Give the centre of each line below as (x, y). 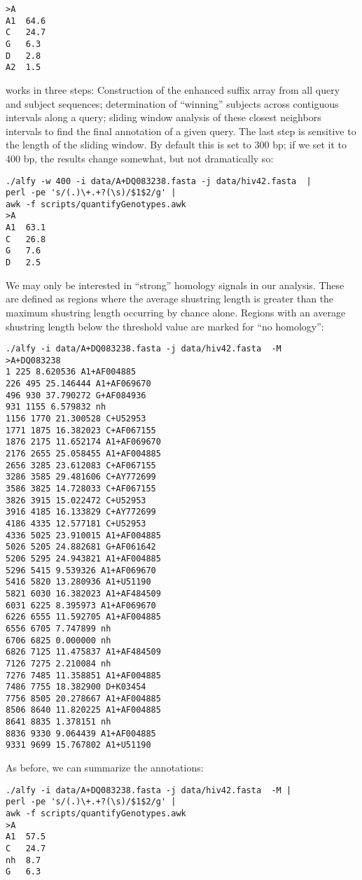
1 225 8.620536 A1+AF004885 (71, 372)
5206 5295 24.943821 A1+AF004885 (83, 558)
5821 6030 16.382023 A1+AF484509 (83, 593)
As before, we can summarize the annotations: (105, 768)
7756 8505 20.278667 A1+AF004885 (83, 698)
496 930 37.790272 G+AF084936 (76, 395)
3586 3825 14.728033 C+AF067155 (81, 489)
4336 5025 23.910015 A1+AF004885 (83, 535)
